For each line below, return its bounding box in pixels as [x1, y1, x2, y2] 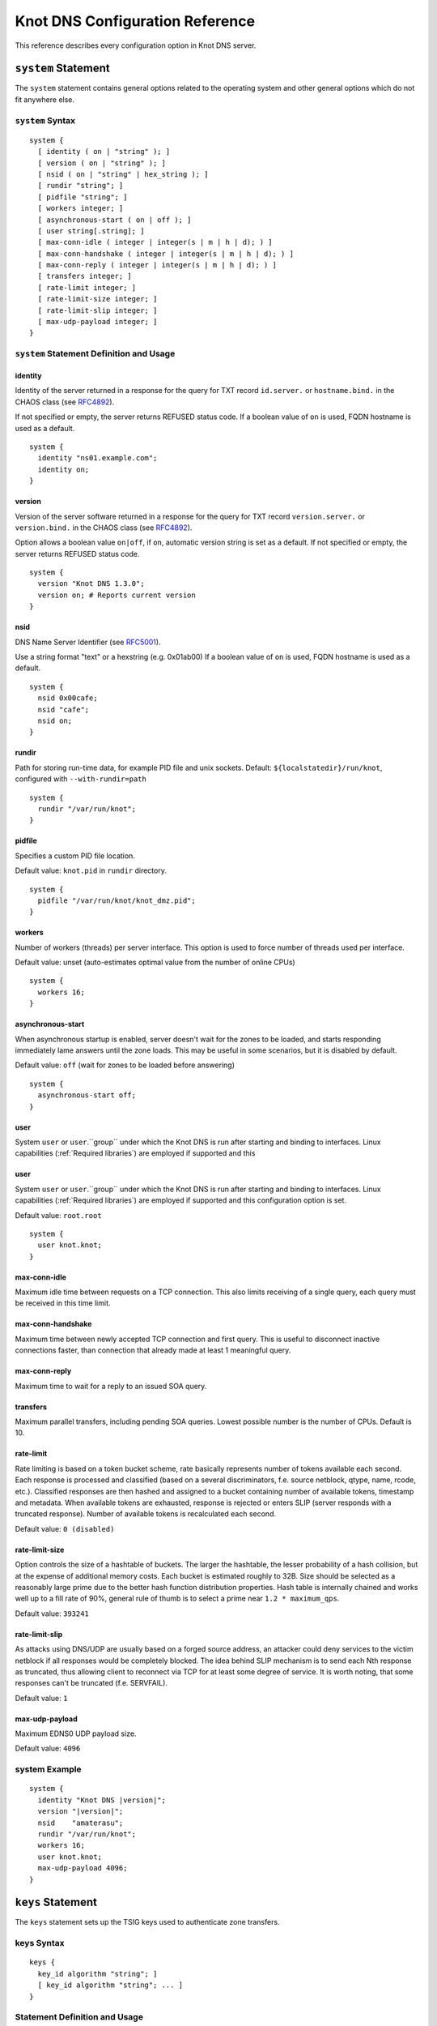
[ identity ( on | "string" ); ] [37, 147, 171, 156]
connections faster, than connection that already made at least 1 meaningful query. [15, 1345, 291, 1355]
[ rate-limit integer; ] [37, 283, 137, 292]
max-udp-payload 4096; [37, 1864, 128, 1873]
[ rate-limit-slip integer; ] [37, 306, 158, 315]
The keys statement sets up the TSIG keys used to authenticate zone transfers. [15, 1917, 280, 1927]
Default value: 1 [15, 1693, 68, 1703]
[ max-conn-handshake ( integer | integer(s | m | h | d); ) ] [37, 249, 295, 259]
